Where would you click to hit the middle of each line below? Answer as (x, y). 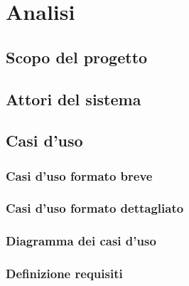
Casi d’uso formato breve (79, 175)
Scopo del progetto (77, 57)
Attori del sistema (74, 99)
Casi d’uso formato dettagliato (95, 208)
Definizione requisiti (64, 274)
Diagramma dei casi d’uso (81, 241)
